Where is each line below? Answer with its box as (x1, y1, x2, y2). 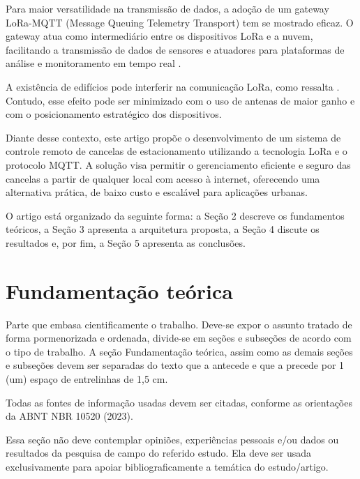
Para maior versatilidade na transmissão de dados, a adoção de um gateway (6, 1, 329, 15)
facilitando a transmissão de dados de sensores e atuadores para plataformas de (6, 42, 345, 56)
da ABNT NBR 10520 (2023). (6, 409, 133, 423)
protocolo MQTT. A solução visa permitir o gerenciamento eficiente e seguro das (6, 157, 351, 172)
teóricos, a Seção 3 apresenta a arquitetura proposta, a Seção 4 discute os (6, 222, 320, 236)
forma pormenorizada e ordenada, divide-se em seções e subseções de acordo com (6, 330, 352, 345)
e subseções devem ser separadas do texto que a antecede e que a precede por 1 (6, 358, 345, 372)
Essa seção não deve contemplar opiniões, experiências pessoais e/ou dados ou (6, 432, 339, 446)
